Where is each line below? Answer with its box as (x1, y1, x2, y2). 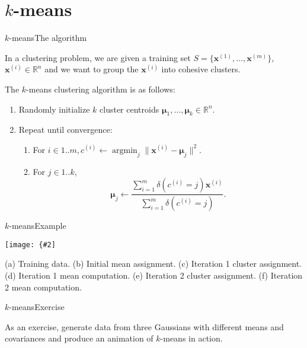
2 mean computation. (5, 280, 82, 293)
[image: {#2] (5, 240, 56, 249)
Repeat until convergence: (18, 123, 113, 136)
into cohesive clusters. (161, 63, 241, 75)
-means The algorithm (9, 31, 87, 44)
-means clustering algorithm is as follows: (26, 82, 175, 95)
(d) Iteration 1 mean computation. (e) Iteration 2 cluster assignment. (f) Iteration (5, 269, 303, 281)
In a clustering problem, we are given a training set (5, 51, 191, 63)
